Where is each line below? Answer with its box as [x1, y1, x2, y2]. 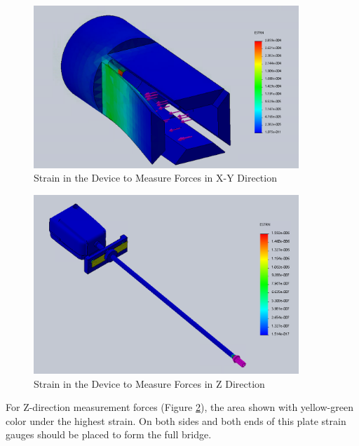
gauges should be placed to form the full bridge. [6, 427, 212, 442]
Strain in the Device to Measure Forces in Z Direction [34, 376, 265, 391]
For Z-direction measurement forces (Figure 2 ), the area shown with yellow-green [6, 400, 353, 414]
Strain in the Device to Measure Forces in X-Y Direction [34, 170, 277, 185]
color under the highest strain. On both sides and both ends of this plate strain [6, 413, 346, 428]
